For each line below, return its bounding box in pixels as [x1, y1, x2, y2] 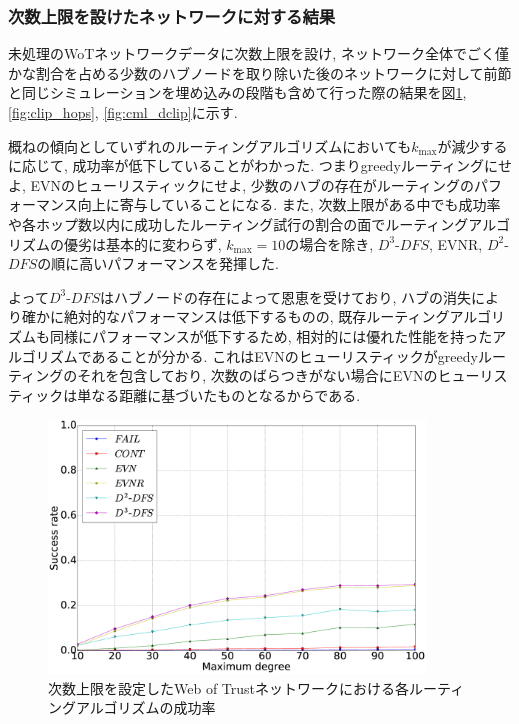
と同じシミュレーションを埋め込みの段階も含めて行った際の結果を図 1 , [8, 82, 467, 103]
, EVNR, [428, 233, 483, 254]
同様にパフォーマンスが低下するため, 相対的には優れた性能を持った [49, 325, 493, 346]
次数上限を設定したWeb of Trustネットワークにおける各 [48, 677, 410, 698]
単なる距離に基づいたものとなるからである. [77, 384, 361, 405]
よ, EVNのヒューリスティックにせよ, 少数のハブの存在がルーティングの [8, 174, 474, 195]
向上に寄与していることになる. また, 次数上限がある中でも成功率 [77, 194, 501, 215]
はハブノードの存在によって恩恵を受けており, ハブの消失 [100, 286, 472, 307]
